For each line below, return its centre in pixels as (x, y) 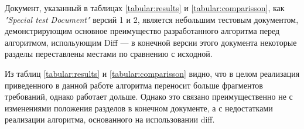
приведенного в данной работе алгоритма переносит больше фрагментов (134, 85)
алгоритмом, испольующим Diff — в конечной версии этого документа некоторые (151, 42)
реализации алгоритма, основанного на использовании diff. (110, 119)
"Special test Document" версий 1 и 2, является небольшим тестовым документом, (152, 19)
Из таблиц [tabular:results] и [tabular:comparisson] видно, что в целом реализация (152, 73)
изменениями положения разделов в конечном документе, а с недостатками (139, 108)
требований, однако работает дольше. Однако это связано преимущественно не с (149, 96)
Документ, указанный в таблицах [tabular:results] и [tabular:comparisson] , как (145, 8)
